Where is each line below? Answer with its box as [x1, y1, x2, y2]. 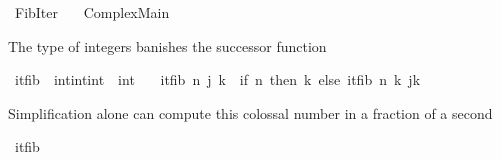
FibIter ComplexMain [14, 2, 170, 22]
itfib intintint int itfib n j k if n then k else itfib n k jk [14, 69, 421, 90]
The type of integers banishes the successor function [8, 35, 327, 56]
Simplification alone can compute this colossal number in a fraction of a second [8, 102, 493, 123]
